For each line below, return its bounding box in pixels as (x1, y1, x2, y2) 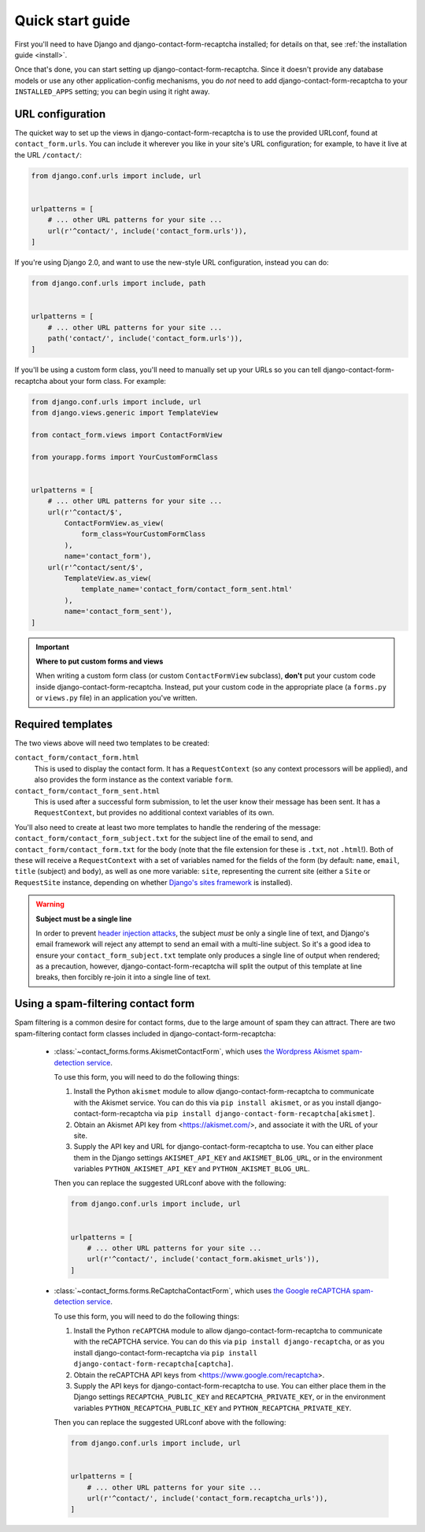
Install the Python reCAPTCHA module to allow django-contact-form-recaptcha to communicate (73, 1326, 383, 1335)
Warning (35, 899, 65, 909)
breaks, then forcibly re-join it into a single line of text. (35, 972, 212, 982)
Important (35, 642, 70, 652)
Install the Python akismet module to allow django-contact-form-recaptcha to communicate (73, 1087, 375, 1096)
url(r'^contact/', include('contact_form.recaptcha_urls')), (87, 1494, 328, 1503)
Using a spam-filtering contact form (14, 997, 195, 1010)
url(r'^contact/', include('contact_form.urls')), (47, 226, 247, 236)
